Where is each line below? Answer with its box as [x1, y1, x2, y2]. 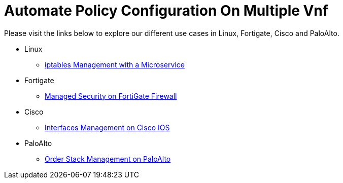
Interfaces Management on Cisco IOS [45, 123, 170, 132]
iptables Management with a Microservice [45, 60, 185, 69]
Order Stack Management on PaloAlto [45, 154, 171, 163]
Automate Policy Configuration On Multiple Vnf [4, 2, 328, 19]
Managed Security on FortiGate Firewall [45, 91, 177, 100]
